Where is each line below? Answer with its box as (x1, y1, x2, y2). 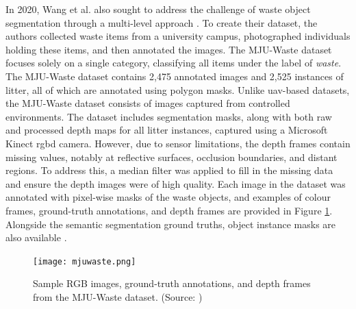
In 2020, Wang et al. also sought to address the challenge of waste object (5, 2, 311, 16)
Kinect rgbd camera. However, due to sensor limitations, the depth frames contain (5, 136, 351, 150)
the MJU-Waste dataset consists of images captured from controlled (5, 96, 290, 110)
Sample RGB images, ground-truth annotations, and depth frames (33, 276, 311, 291)
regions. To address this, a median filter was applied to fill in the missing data (5, 163, 333, 177)
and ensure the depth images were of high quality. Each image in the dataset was (5, 176, 346, 190)
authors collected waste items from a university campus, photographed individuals (5, 29, 351, 43)
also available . (5, 230, 67, 245)
